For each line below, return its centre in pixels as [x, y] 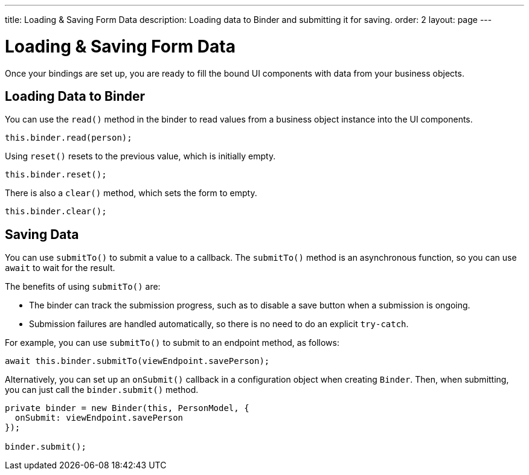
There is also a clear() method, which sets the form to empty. [131, 193]
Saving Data [42, 234]
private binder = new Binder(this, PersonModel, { [127, 408]
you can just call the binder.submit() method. [102, 390]
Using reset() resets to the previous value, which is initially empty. [140, 156]
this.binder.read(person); [69, 138]
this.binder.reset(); [56, 175]
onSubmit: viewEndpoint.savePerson [99, 418]
